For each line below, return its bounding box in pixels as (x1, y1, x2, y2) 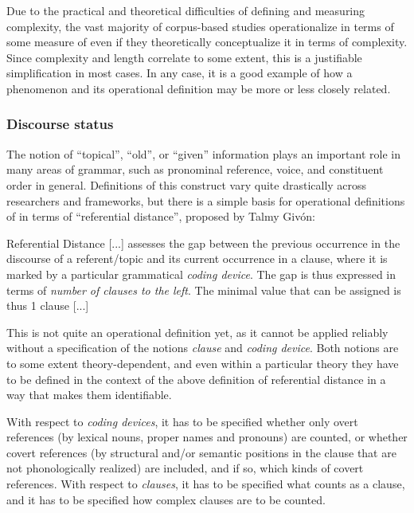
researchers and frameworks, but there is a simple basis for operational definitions (6, 192, 405, 209)
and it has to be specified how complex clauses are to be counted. (6, 491, 326, 507)
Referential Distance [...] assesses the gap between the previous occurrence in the (6, 234, 400, 251)
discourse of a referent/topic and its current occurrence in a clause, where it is (6, 250, 388, 267)
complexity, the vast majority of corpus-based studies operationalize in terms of (6, 18, 394, 34)
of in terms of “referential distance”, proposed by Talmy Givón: (6, 208, 315, 225)
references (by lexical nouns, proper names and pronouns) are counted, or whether (6, 429, 408, 445)
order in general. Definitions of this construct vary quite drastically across (6, 176, 367, 193)
